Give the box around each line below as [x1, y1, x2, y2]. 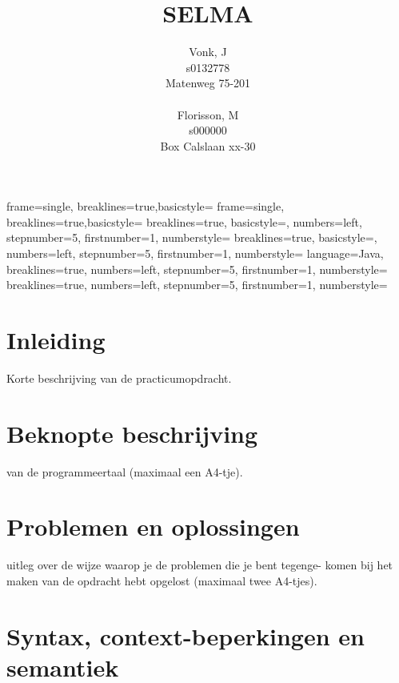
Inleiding [6, 323, 106, 356]
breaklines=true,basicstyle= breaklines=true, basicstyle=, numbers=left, [6, 213, 362, 230]
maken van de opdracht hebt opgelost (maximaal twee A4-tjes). [6, 573, 317, 589]
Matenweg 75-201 [165, 74, 251, 91]
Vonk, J [189, 43, 227, 60]
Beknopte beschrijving [6, 416, 258, 449]
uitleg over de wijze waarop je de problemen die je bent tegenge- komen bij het [6, 556, 393, 573]
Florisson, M [177, 106, 239, 123]
